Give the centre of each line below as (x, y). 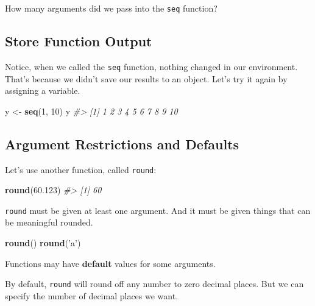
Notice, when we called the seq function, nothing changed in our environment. (151, 66)
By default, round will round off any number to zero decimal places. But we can (154, 284)
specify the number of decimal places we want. (92, 295)
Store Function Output (79, 41)
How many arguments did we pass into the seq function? (111, 8)
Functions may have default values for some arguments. (110, 263)
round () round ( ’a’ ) (43, 243)
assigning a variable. (43, 91)
